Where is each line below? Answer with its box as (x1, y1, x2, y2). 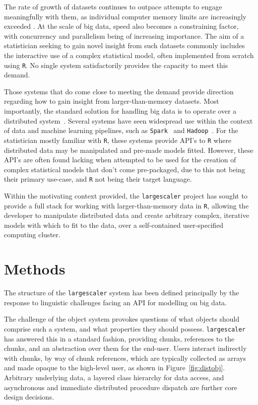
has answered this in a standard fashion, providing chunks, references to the (4, 333, 235, 343)
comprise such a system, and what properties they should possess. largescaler (4, 324, 246, 334)
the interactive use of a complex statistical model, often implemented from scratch (4, 50, 254, 60)
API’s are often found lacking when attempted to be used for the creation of (4, 154, 236, 165)
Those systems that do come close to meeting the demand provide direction (4, 86, 234, 96)
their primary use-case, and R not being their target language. (4, 174, 192, 184)
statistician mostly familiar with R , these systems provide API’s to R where (4, 135, 232, 145)
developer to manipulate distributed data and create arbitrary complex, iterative (4, 210, 249, 220)
